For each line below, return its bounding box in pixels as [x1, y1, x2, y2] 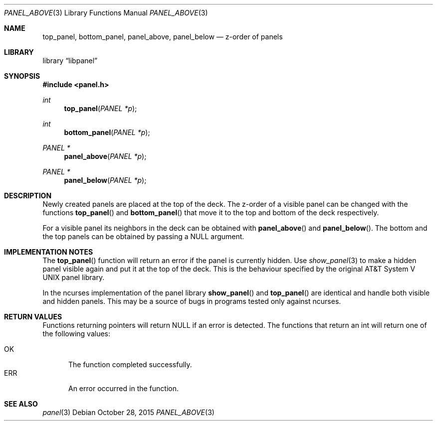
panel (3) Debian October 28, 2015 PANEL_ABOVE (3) [42, 408, 215, 417]
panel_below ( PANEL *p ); [64, 176, 147, 184]
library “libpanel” [42, 56, 98, 65]
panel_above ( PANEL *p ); [64, 152, 147, 160]
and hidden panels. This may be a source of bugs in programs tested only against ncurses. [42, 297, 341, 305]
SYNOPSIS [4, 72, 40, 80]
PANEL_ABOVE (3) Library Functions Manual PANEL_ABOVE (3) [4, 8, 208, 17]
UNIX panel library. [42, 273, 105, 282]
